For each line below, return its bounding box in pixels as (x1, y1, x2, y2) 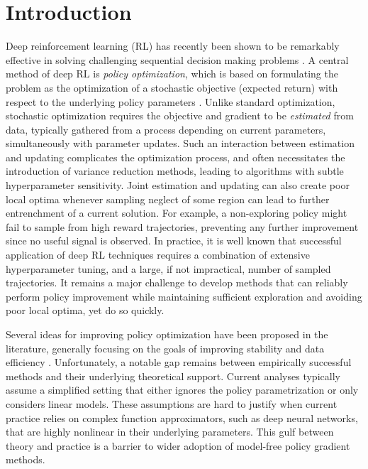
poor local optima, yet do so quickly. (6, 303, 165, 318)
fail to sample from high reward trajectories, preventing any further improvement (6, 219, 359, 234)
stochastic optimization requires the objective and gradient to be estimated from (6, 108, 354, 123)
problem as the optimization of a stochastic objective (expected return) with (6, 80, 338, 95)
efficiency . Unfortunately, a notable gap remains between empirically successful (6, 355, 352, 370)
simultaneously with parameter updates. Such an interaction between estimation (6, 136, 355, 151)
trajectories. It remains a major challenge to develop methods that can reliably (6, 275, 348, 290)
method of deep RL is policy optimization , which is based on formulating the (6, 66, 338, 81)
